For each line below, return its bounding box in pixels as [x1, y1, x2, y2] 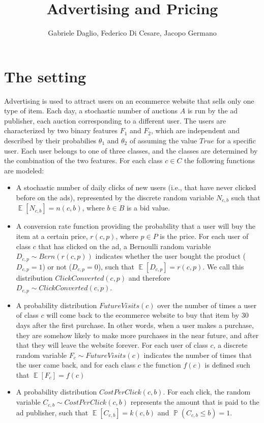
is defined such [204, 359, 250, 370]
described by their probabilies [4, 135, 97, 146]
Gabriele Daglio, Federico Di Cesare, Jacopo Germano [48, 27, 217, 38]
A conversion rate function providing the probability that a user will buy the [16, 221, 255, 231]
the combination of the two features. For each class [4, 155, 163, 166]
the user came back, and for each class [16, 359, 136, 370]
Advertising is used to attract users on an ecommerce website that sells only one [4, 95, 254, 106]
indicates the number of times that [143, 349, 252, 360]
